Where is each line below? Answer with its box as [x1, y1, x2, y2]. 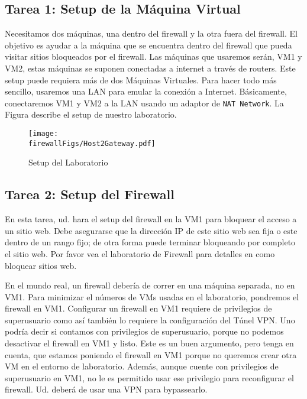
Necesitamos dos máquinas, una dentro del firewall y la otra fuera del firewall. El [5, 27, 298, 40]
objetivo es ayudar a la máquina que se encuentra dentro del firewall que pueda [5, 38, 292, 51]
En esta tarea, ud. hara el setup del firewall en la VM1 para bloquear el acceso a [5, 213, 297, 225]
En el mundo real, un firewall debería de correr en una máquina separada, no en [5, 279, 295, 291]
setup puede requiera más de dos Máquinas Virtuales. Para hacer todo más [5, 73, 277, 86]
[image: [28, 129, 59, 138]
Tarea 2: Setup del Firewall [5, 185, 174, 203]
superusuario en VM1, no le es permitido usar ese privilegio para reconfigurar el [5, 371, 294, 384]
